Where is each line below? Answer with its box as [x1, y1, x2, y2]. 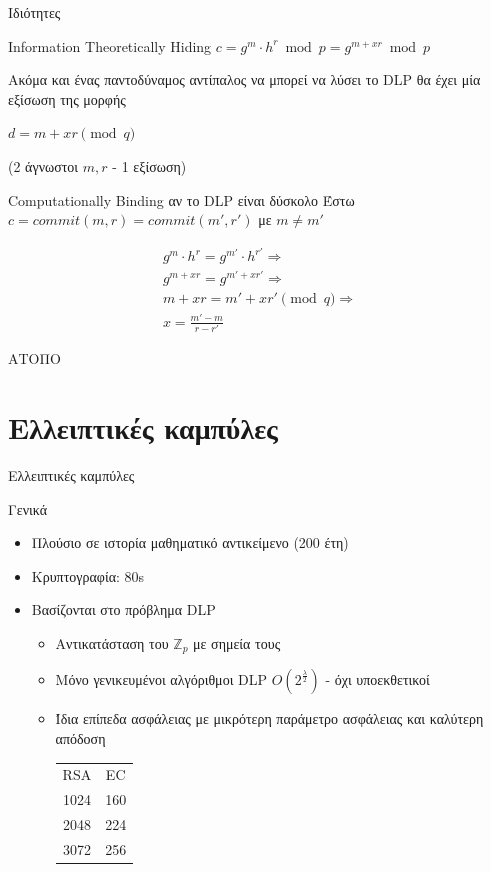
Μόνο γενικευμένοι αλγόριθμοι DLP [55, 669, 268, 690]
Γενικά [8, 498, 47, 519]
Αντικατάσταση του [55, 632, 169, 653]
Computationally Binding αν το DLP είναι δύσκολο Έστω [8, 189, 355, 210]
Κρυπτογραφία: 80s [31, 565, 145, 586]
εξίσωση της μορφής [8, 88, 126, 109]
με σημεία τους [193, 632, 281, 653]
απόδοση [55, 728, 106, 749]
